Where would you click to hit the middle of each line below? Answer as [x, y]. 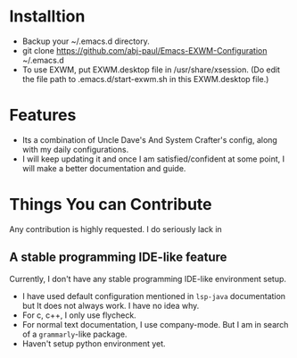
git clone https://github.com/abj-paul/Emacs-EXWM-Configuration [144, 50]
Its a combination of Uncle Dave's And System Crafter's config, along [150, 139]
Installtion [47, 17]
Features [43, 116]
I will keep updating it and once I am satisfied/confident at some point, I [153, 159]
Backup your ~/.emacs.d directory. [86, 41]
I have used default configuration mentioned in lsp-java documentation [154, 296]
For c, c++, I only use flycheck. [79, 315]
